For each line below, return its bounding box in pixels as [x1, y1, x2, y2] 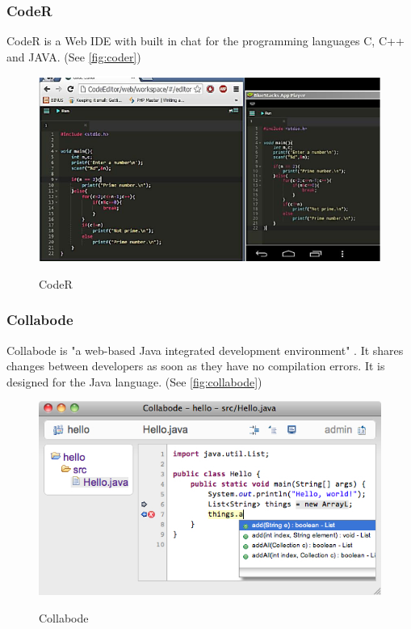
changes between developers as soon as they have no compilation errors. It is [6, 357, 385, 374]
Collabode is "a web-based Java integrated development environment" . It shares [6, 341, 404, 358]
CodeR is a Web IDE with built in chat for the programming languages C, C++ [6, 32, 405, 49]
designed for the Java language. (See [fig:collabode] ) [6, 373, 262, 390]
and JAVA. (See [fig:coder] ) [6, 48, 141, 65]
